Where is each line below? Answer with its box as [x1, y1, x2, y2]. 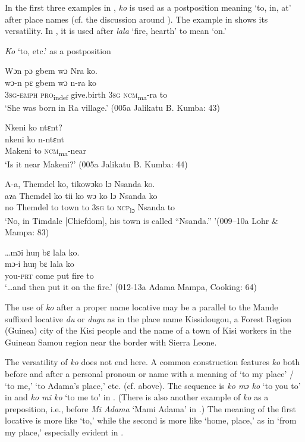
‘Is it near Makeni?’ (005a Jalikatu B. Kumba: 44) [5, 157, 188, 170]
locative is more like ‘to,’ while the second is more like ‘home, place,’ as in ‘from [5, 414, 297, 427]
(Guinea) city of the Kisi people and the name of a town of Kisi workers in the [5, 324, 291, 337]
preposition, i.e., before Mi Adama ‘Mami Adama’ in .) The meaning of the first [5, 402, 296, 415]
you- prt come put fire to [5, 269, 94, 281]
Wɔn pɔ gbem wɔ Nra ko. [5, 64, 98, 77]
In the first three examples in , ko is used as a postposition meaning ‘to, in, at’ [5, 1, 291, 13]
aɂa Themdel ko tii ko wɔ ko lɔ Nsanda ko [5, 189, 158, 201]
